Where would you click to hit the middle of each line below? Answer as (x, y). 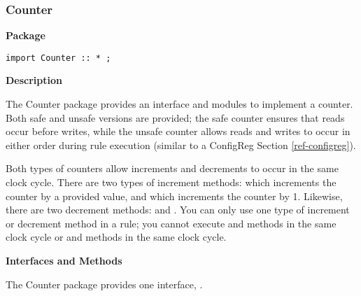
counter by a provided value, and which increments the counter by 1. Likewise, (174, 196)
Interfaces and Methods (64, 260)
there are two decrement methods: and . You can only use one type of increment (178, 210)
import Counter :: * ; (58, 58)
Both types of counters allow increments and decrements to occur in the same (172, 168)
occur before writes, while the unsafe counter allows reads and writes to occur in (178, 131)
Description (34, 80)
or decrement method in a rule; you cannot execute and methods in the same (171, 223)
